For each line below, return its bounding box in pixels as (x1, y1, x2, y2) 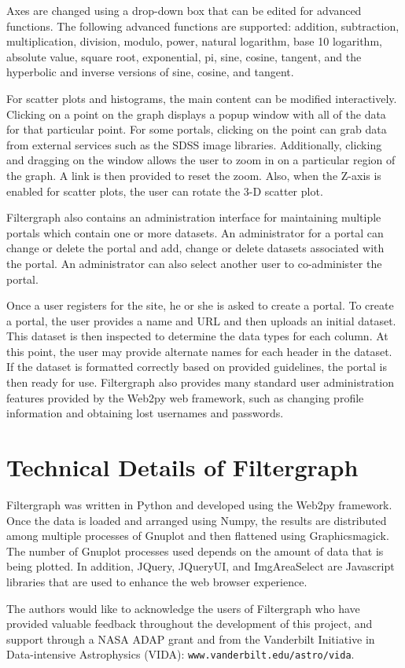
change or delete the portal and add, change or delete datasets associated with (6, 240, 385, 256)
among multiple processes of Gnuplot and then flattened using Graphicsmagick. (6, 527, 389, 544)
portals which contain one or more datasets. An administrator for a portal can (6, 224, 384, 240)
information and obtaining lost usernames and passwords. (6, 405, 284, 421)
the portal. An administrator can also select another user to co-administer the (6, 255, 382, 271)
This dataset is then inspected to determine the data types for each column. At (6, 328, 388, 344)
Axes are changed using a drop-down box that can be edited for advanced (6, 2, 362, 18)
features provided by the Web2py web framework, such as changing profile (6, 389, 364, 406)
